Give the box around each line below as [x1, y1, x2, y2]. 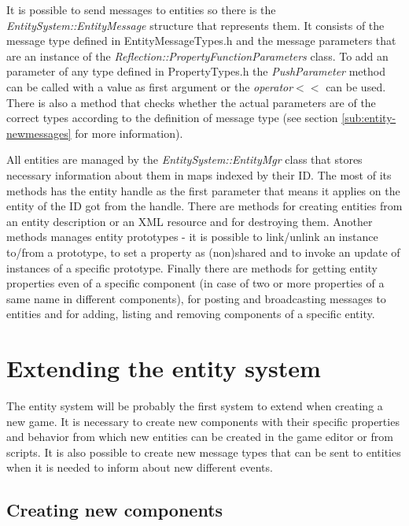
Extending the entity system [6, 352, 321, 384]
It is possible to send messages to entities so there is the [6, 2, 276, 17]
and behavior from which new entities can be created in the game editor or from [6, 428, 393, 445]
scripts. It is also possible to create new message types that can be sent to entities [6, 443, 401, 460]
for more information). [75, 124, 183, 141]
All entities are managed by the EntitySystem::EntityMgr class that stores [6, 151, 363, 168]
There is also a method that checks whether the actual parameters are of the [6, 94, 376, 110]
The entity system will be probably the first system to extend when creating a [6, 398, 383, 413]
